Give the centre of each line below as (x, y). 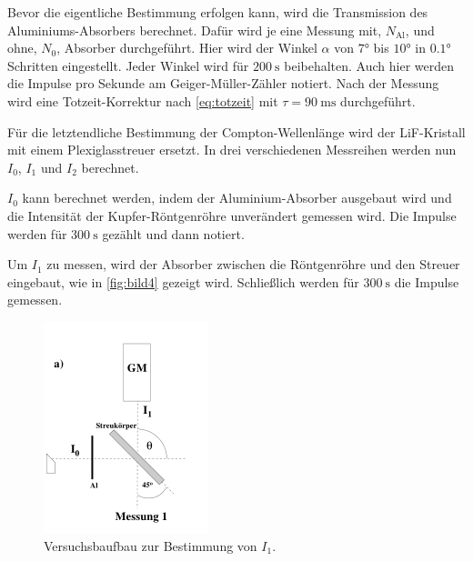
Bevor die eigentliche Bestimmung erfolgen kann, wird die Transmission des (218, 12)
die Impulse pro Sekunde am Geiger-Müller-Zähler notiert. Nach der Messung (223, 83)
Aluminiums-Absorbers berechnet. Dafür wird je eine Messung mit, (195, 30)
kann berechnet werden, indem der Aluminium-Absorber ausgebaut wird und (237, 198)
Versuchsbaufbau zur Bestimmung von (151, 545)
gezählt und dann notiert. (173, 233)
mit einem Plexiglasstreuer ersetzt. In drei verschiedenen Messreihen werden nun (232, 150)
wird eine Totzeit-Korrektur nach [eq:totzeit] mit (143, 100)
